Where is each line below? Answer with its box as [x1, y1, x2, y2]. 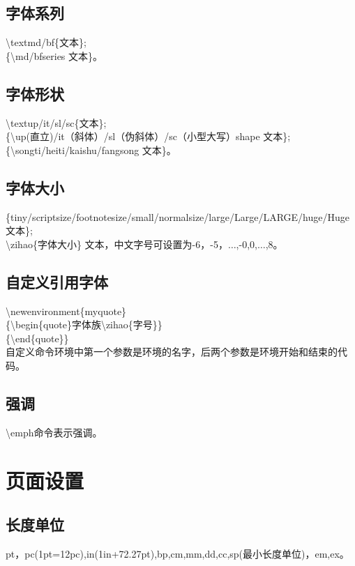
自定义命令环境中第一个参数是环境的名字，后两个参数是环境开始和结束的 [6, 344, 338, 359]
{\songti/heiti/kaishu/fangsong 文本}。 [6, 142, 176, 157]
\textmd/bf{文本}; [6, 35, 86, 49]
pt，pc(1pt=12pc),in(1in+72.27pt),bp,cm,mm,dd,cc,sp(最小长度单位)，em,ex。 [6, 546, 349, 560]
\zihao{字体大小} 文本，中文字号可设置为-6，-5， [6, 236, 228, 251]
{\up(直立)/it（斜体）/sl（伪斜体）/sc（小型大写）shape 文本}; [6, 129, 291, 144]
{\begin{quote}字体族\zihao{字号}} [6, 317, 163, 332]
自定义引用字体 [6, 270, 108, 292]
